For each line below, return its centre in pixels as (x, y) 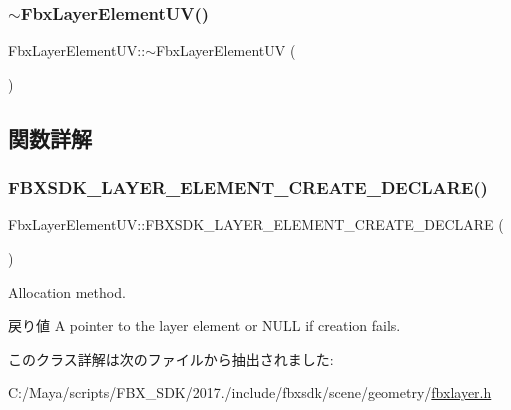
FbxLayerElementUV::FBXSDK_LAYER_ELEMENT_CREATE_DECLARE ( (256, 224)
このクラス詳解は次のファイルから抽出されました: (171, 358)
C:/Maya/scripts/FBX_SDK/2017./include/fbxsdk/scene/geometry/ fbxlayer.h (250, 392)
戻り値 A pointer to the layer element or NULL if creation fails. (204, 325)
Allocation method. (67, 291)
